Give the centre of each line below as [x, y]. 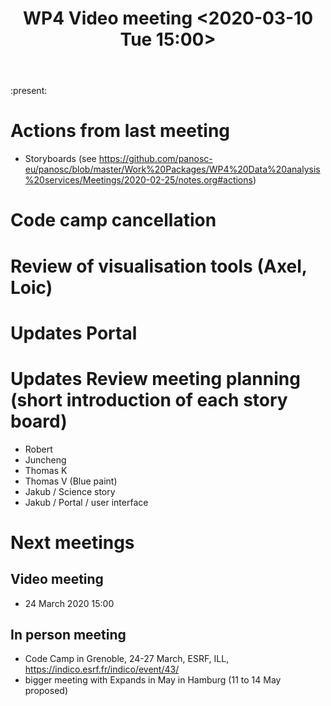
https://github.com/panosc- [155, 159]
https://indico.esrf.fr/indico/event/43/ [102, 669]
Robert [38, 449]
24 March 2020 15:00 [69, 603]
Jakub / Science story [70, 491]
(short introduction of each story [149, 399]
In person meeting [68, 635]
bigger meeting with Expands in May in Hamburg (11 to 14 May [153, 680]
